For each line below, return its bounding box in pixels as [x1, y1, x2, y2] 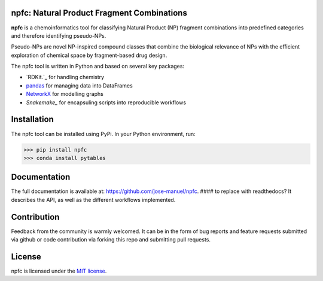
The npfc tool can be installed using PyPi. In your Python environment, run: [11, 130, 196, 137]
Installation [11, 114, 54, 125]
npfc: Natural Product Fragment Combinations [11, 8, 188, 18]
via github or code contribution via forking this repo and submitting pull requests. [11, 236, 211, 243]
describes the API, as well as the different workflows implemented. [11, 196, 176, 203]
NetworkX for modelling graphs [26, 90, 104, 98]
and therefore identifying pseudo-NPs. [11, 32, 106, 39]
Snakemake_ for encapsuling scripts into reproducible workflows [26, 99, 187, 106]
